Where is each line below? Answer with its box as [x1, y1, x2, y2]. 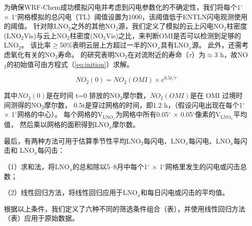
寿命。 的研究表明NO [58, 49, 125, 59]
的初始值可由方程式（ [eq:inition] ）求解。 [6, 59, 134, 69]
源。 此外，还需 [192, 40, 242, 50]
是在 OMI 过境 [190, 90, 236, 100]
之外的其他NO [71, 21, 116, 31]
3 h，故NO [214, 49, 248, 59]
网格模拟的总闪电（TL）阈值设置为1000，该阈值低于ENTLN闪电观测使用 [17, 11, 248, 21]
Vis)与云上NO [24, 30, 67, 40]
